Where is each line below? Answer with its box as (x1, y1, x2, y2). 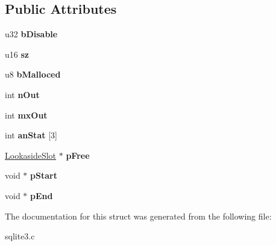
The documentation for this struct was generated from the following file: (5, 209, 272, 222)
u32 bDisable (5, 28, 58, 40)
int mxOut (5, 108, 48, 121)
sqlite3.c (5, 230, 35, 242)
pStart (30, 169, 57, 182)
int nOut (5, 88, 40, 100)
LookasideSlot (5, 149, 57, 161)
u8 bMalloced (5, 68, 61, 81)
